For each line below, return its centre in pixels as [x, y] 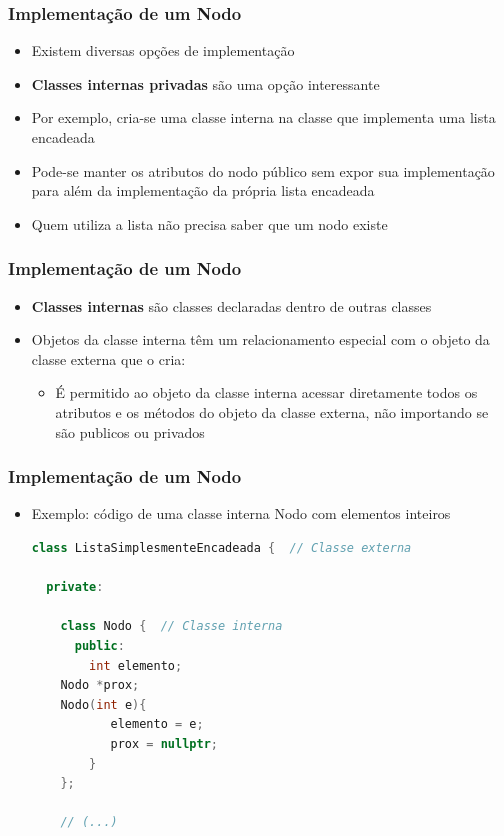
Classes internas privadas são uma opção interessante [205, 83]
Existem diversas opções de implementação [163, 50]
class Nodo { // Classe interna [171, 626]
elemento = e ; [157, 724]
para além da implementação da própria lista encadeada [203, 190]
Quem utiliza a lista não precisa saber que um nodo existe [209, 223]
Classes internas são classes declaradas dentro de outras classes [231, 305]
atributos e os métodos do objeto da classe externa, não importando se [272, 411]
